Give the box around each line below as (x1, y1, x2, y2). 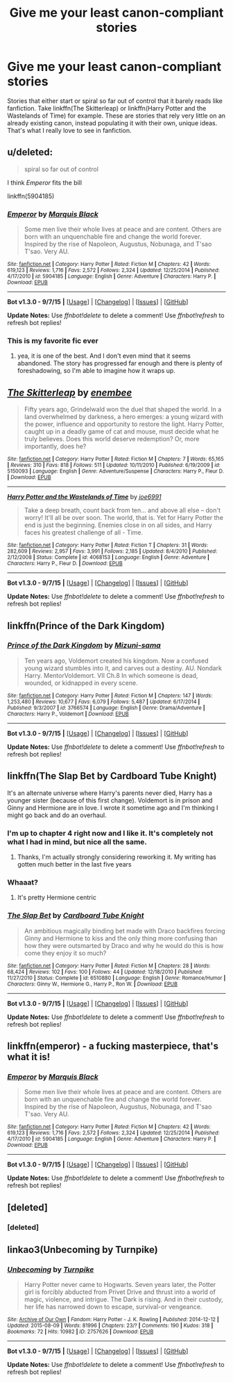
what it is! (7, 1051, 51, 1063)
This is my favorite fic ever (7, 335, 98, 345)
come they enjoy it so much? (24, 949, 107, 957)
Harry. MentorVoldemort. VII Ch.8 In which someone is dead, (24, 671, 198, 679)
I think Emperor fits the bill (7, 178, 82, 187)
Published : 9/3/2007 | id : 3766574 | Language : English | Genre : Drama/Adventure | (7, 704, 205, 711)
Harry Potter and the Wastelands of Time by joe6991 (7, 493, 162, 501)
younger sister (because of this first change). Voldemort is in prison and (7, 796, 213, 805)
